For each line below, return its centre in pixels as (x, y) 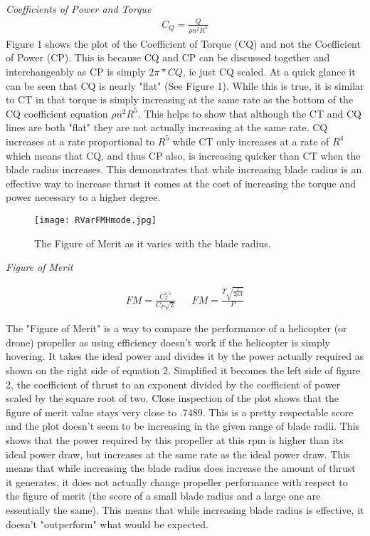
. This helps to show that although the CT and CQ (249, 113)
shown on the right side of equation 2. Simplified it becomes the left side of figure (183, 370)
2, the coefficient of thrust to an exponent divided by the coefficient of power (173, 384)
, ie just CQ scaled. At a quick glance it (269, 71)
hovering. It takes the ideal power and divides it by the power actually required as (185, 356)
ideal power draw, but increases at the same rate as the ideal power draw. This (178, 454)
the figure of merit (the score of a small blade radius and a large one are (163, 496)
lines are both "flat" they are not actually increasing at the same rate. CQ (167, 127)
